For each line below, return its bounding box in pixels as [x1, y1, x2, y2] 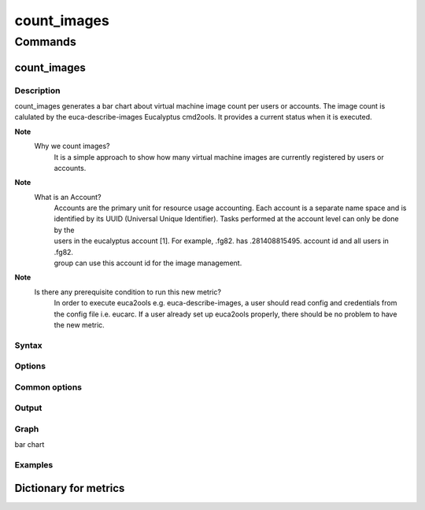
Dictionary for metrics [14, 481, 125, 495]
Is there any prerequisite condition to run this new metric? [34, 287, 222, 297]
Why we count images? [34, 142, 110, 151]
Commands [14, 35, 76, 49]
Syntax [14, 339, 42, 350]
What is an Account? [34, 192, 102, 201]
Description [14, 85, 61, 96]
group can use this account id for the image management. [54, 258, 242, 268]
